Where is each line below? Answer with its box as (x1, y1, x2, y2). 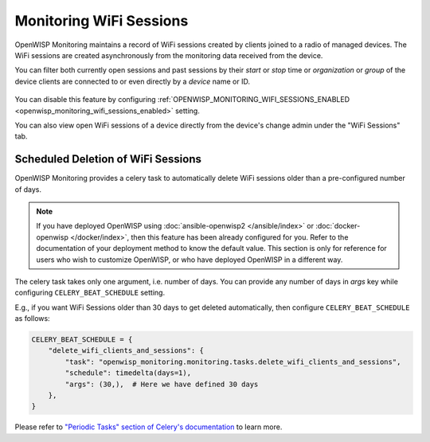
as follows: (14, 314, 51, 323)
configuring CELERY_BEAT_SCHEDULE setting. (14, 287, 166, 298)
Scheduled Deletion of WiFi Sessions (14, 152, 202, 166)
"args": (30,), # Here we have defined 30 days (64, 379, 259, 389)
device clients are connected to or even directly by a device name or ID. (14, 76, 251, 86)
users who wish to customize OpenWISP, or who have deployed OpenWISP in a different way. (36, 255, 343, 264)
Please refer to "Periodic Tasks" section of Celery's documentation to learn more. (14, 422, 283, 432)
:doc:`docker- (315, 221, 361, 231)
